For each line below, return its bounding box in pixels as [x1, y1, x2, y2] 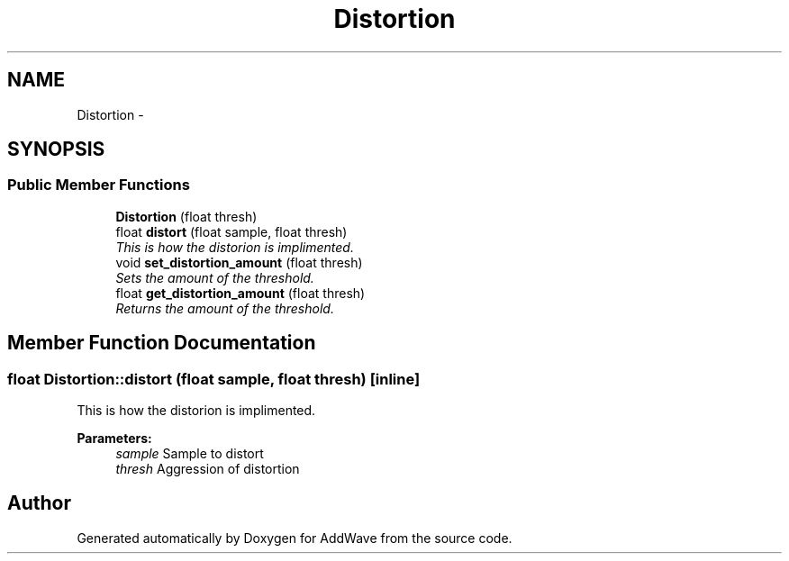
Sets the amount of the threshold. [115, 269, 314, 285]
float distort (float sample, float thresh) [115, 223, 348, 240]
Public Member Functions [7, 176, 190, 195]
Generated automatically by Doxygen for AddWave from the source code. [77, 529, 512, 546]
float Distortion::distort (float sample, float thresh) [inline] [7, 369, 421, 388]
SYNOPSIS [7, 138, 105, 161]
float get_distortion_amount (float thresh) [115, 285, 366, 301]
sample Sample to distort [115, 446, 264, 462]
